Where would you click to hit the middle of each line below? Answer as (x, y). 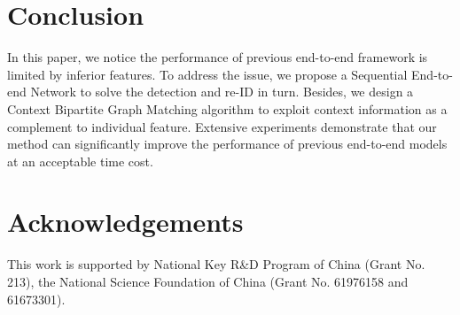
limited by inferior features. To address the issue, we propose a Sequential (207, 74)
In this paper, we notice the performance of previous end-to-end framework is (218, 57)
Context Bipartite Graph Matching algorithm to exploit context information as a (227, 108)
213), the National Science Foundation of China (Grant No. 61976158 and (208, 281)
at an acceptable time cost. (80, 161)
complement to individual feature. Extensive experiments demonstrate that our (222, 126)
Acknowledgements (125, 222)
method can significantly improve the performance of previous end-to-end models (227, 144)
